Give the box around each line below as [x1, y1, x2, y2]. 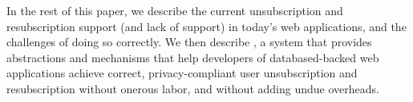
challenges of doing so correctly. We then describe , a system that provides [6, 33, 372, 50]
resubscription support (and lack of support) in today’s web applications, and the [6, 18, 407, 34]
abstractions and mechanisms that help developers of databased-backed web [6, 49, 379, 65]
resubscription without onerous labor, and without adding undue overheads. [6, 80, 379, 96]
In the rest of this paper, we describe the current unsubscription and [6, 2, 343, 18]
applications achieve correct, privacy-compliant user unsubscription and [6, 65, 358, 81]
